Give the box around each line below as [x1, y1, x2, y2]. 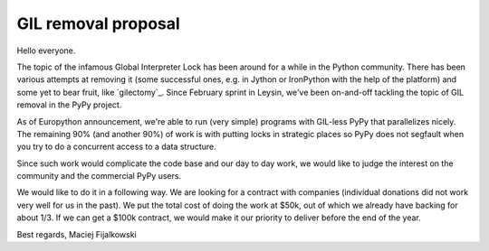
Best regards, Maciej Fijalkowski [16, 228, 137, 239]
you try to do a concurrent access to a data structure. [16, 141, 216, 153]
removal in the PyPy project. [16, 99, 122, 110]
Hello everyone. [16, 45, 76, 56]
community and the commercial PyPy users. [16, 171, 181, 181]
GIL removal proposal [16, 14, 180, 33]
